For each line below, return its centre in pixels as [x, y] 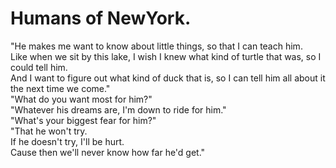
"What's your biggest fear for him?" [83, 120]
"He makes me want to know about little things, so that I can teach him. [156, 46]
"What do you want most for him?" [81, 99]
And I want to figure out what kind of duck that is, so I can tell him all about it [168, 78]
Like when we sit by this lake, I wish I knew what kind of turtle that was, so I [166, 56]
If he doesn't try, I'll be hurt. [67, 141]
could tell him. [39, 67]
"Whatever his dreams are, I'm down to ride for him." [118, 109]
